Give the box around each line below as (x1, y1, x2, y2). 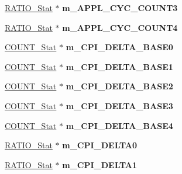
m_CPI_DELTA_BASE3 (66, 99, 173, 112)
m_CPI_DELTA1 (62, 158, 138, 170)
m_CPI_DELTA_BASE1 (66, 60, 173, 72)
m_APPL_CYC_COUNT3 (62, 2, 178, 13)
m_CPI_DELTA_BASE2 (66, 80, 173, 92)
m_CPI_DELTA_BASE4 (66, 119, 173, 131)
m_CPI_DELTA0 (62, 139, 138, 151)
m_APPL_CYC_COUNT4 (62, 21, 178, 33)
